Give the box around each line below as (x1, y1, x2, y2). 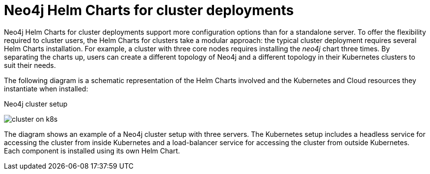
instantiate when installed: (4, 84, 88, 93)
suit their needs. (4, 61, 56, 69)
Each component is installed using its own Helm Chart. (4, 146, 180, 155)
